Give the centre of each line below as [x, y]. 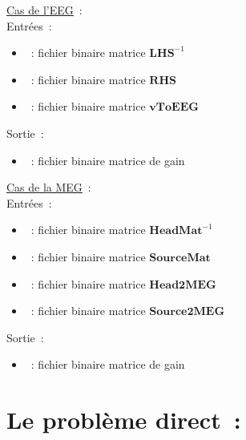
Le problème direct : [124, 420]
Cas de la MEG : [49, 187]
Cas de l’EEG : [44, 10]
